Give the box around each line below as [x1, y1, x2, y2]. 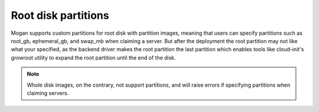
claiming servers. [27, 89, 69, 97]
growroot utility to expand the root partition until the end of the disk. [11, 54, 177, 61]
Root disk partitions [11, 9, 109, 22]
